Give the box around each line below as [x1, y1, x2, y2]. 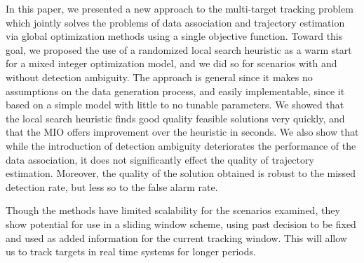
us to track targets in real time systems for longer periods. [6, 244, 256, 259]
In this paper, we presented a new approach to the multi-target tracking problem [6, 1, 353, 15]
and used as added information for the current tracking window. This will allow [6, 230, 347, 245]
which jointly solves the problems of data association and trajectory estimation [6, 15, 345, 29]
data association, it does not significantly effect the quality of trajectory [6, 152, 314, 166]
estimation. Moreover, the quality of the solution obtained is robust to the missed [6, 166, 356, 180]
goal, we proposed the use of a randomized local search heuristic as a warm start [6, 42, 352, 57]
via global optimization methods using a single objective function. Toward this [6, 29, 343, 43]
